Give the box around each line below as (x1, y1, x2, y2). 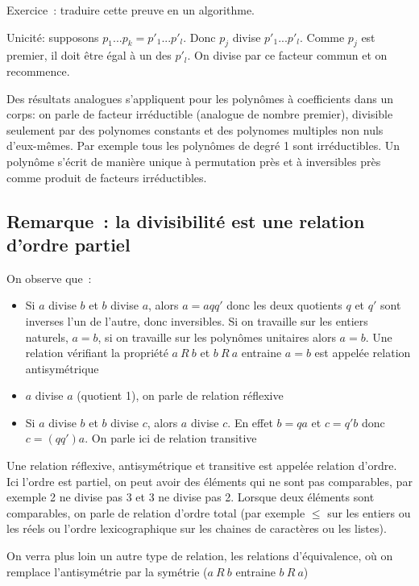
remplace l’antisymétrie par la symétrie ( (6, 563, 208, 580)
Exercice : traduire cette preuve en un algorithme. (6, 2, 255, 18)
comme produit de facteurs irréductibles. (6, 168, 207, 185)
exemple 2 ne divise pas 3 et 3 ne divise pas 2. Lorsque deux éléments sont (6, 488, 375, 505)
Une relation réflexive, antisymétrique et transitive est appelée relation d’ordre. (6, 457, 397, 474)
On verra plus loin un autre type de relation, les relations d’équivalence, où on (6, 547, 393, 564)
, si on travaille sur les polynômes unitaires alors (97, 328, 336, 345)
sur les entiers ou (327, 504, 411, 521)
